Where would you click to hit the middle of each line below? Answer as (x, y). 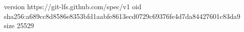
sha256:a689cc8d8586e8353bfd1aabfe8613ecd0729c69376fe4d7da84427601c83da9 (122, 16)
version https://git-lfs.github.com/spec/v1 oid (73, 6)
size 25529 (19, 25)
